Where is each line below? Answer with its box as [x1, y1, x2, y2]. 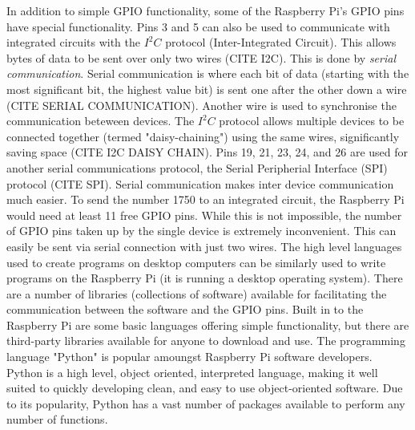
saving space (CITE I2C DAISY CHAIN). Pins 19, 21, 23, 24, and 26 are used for [6, 144, 409, 160]
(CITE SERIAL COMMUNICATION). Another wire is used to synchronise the [6, 96, 397, 113]
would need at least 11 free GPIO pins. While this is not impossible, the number [6, 206, 402, 223]
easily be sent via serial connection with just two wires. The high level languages [6, 237, 402, 254]
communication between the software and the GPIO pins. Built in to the [6, 301, 364, 318]
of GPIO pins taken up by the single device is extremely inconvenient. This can [6, 222, 397, 239]
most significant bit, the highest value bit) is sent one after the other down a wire [6, 80, 407, 97]
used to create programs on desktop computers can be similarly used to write [6, 254, 386, 270]
